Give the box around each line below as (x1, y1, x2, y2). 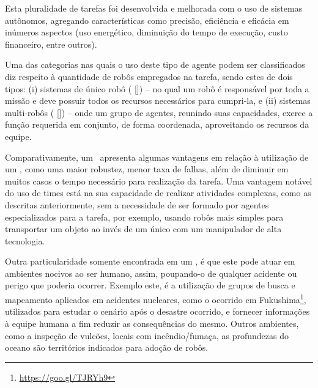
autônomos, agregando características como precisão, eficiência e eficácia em (5, 13, 289, 26)
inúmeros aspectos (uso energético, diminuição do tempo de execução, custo (5, 26, 288, 38)
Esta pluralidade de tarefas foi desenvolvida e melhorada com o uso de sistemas (5, 2, 303, 14)
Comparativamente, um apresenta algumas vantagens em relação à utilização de (5, 150, 309, 163)
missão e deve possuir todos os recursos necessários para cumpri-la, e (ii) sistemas (5, 94, 311, 107)
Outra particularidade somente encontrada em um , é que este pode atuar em (5, 255, 295, 268)
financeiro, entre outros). (5, 37, 97, 50)
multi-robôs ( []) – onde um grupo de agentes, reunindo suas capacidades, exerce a (5, 106, 313, 119)
